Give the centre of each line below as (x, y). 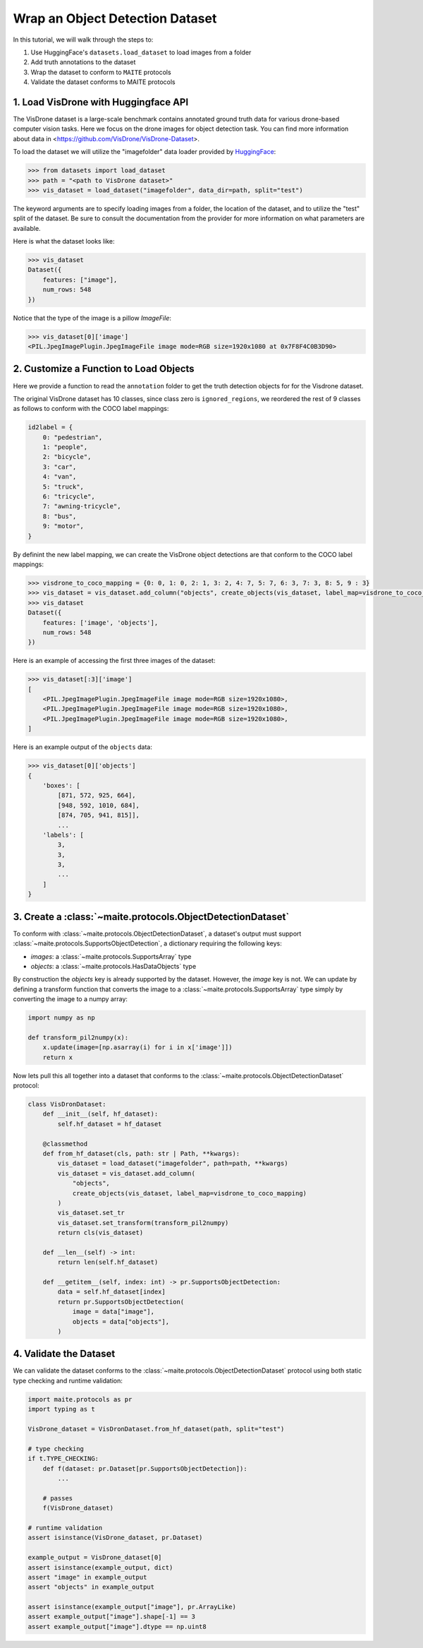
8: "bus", (60, 516)
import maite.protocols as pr (80, 1399)
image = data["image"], (114, 1312)
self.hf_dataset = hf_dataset (110, 1124)
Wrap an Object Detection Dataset (115, 18)
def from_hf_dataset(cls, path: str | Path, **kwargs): (141, 1153)
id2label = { (50, 428)
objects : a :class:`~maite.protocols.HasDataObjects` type (114, 966)
